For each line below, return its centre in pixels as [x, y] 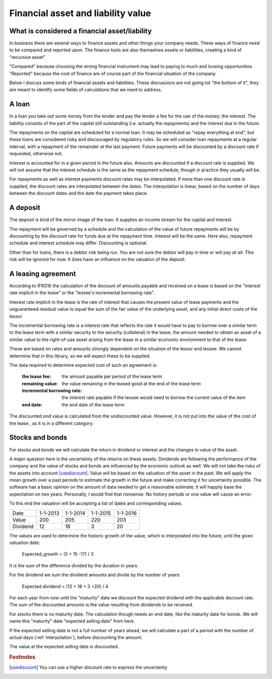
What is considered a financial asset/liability [81, 31]
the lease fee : [37, 377]
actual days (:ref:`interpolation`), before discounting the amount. [76, 637]
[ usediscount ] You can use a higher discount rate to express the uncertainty [88, 667]
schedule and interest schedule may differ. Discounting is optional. [79, 243]
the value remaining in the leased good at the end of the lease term [131, 383]
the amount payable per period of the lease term [112, 377]
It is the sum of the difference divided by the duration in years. [74, 565]
